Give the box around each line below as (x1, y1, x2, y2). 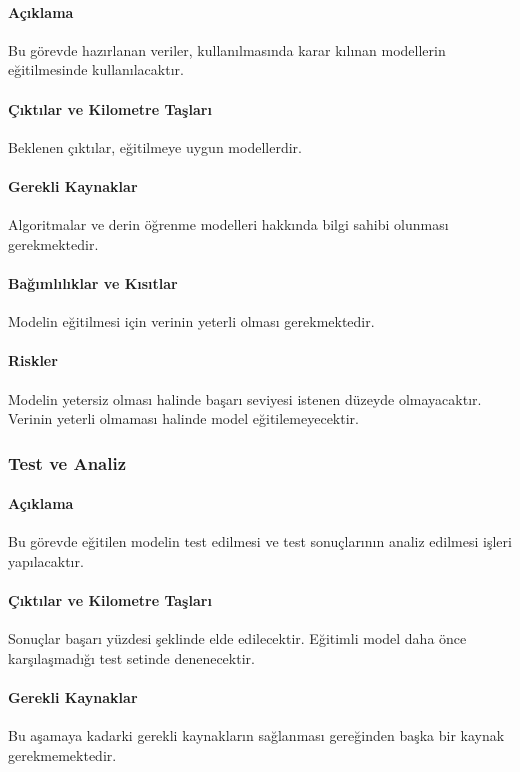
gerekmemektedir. (8, 744, 117, 765)
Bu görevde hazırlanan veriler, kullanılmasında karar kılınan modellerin (8, 39, 446, 60)
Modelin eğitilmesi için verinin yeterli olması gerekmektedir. (8, 311, 375, 332)
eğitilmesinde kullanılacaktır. (8, 59, 184, 80)
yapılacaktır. (8, 550, 84, 571)
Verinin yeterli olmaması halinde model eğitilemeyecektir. (8, 408, 359, 429)
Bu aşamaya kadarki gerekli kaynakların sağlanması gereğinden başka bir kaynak (8, 725, 505, 746)
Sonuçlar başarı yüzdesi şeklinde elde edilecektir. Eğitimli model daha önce (8, 628, 467, 649)
